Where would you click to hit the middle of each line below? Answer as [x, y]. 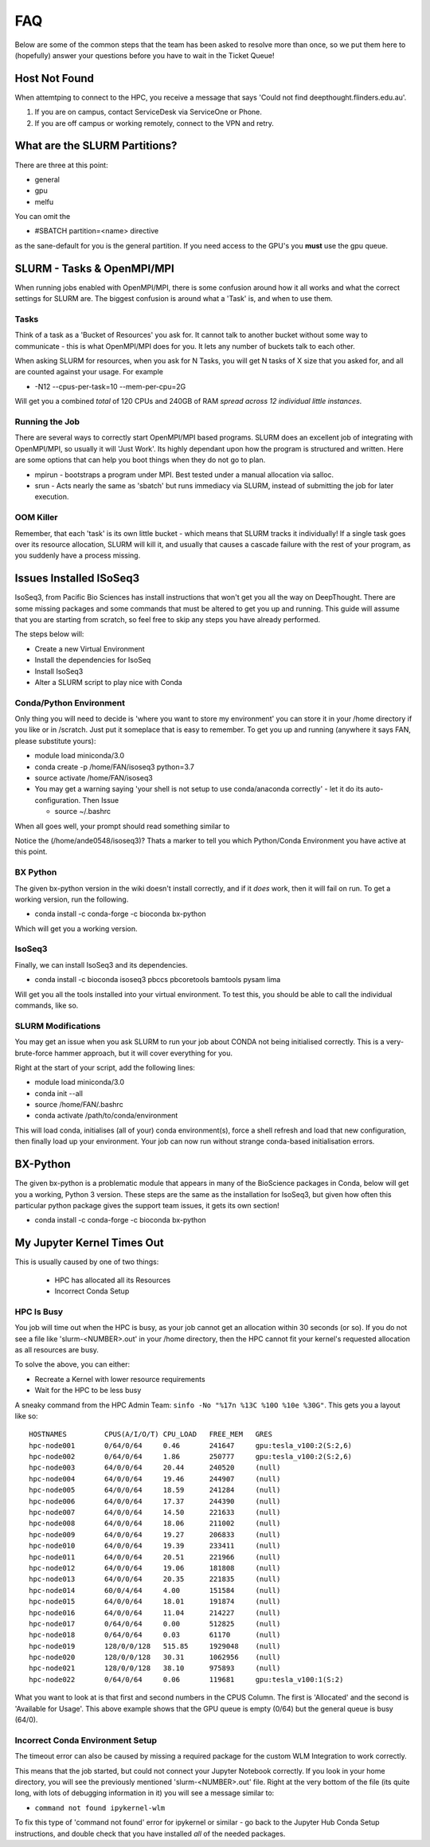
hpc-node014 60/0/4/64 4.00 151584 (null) [155, 1590]
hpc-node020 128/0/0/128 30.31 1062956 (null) [155, 1657]
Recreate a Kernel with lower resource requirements [120, 1379]
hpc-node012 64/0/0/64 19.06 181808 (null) [155, 1568]
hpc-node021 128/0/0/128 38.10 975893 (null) [155, 1668]
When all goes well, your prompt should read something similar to [122, 826]
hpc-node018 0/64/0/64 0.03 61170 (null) [155, 1635]
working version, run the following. [72, 899]
